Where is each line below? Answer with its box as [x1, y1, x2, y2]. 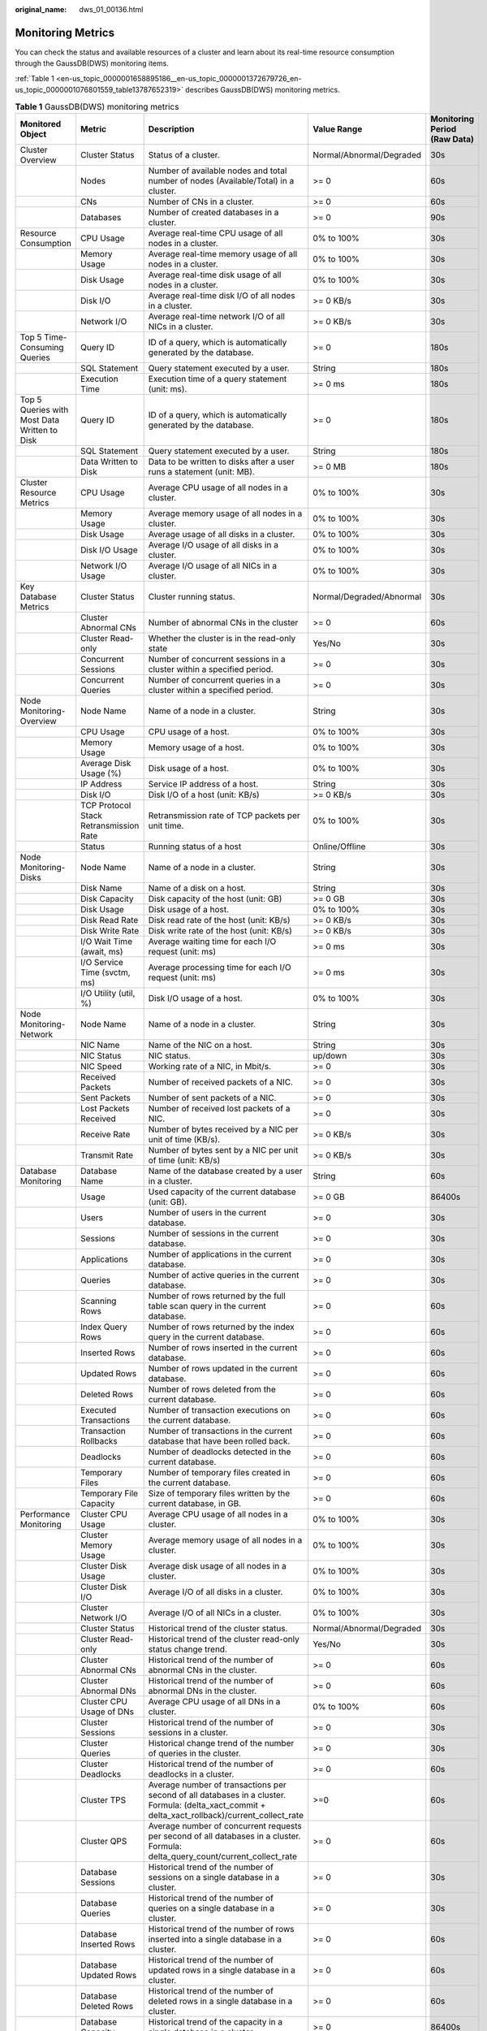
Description [148, 123, 195, 134]
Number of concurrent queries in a [148, 674, 281, 686]
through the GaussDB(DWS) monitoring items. [15, 58, 170, 68]
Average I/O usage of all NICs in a [148, 560, 278, 571]
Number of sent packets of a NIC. [148, 1092, 277, 1103]
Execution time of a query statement [148, 373, 287, 384]
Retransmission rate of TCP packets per [148, 809, 300, 821]
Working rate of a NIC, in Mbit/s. [148, 1060, 272, 1072]
